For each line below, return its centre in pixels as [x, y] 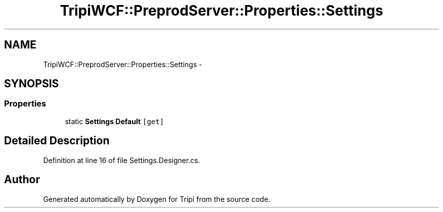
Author [22, 180]
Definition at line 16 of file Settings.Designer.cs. [122, 160]
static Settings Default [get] [115, 121]
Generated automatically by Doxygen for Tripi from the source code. [157, 199]
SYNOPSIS [32, 84]
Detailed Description [57, 141]
